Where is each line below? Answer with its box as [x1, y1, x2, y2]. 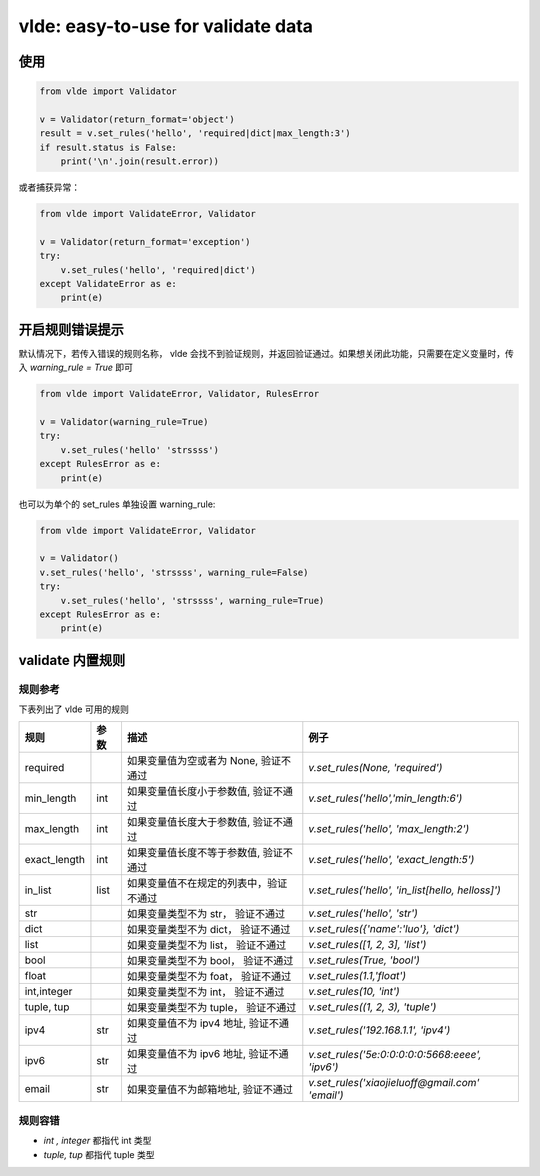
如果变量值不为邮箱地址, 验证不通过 [126, 1083, 294, 1097]
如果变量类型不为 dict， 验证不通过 [126, 923, 291, 937]
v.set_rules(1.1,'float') [308, 969, 407, 983]
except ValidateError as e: [39, 278, 177, 290]
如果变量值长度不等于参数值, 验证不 [126, 846, 294, 860]
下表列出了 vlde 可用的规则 [18, 703, 129, 715]
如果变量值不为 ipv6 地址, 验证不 [126, 1047, 279, 1061]
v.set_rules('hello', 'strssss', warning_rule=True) [60, 595, 325, 606]
